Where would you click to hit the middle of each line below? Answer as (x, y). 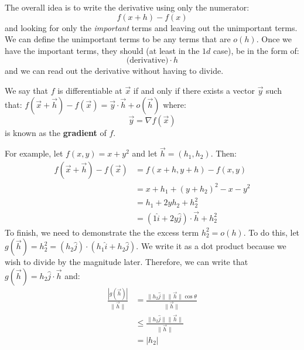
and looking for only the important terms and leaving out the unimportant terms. (151, 27)
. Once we (274, 39)
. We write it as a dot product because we (211, 246)
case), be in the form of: (256, 50)
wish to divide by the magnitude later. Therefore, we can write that (127, 262)
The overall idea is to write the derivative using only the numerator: (127, 7)
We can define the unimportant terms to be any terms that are (118, 39)
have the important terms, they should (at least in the (102, 50)
